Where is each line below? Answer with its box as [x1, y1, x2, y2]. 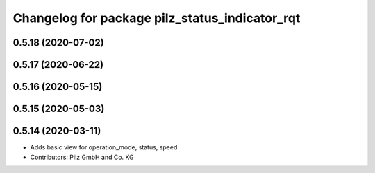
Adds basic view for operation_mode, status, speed [30, 143, 178, 152]
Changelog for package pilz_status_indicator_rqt [12, 10, 301, 26]
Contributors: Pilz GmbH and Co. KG [30, 153, 135, 161]
